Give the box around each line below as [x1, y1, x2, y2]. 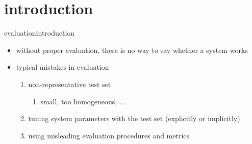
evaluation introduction [4, 27, 75, 38]
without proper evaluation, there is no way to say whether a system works [16, 44, 248, 55]
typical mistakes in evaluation [16, 62, 109, 72]
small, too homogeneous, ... [40, 96, 125, 106]
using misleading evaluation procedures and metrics [28, 130, 190, 140]
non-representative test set [28, 78, 111, 89]
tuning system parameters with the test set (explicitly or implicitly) [28, 113, 240, 124]
